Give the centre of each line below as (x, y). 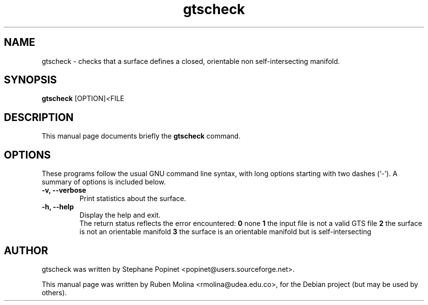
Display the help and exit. (120, 215)
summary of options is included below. (104, 182)
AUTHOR (26, 250)
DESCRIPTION (39, 117)
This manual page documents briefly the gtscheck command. (141, 136)
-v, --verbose (64, 190)
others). (54, 292)
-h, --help (58, 207)
